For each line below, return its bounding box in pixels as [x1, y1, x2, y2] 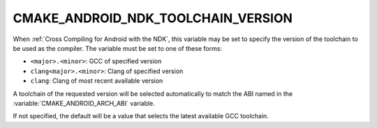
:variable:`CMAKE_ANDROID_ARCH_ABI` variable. [13, 99, 155, 107]
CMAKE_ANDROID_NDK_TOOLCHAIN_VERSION [13, 10, 293, 26]
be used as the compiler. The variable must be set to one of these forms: [13, 44, 223, 52]
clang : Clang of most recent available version [30, 77, 163, 85]
